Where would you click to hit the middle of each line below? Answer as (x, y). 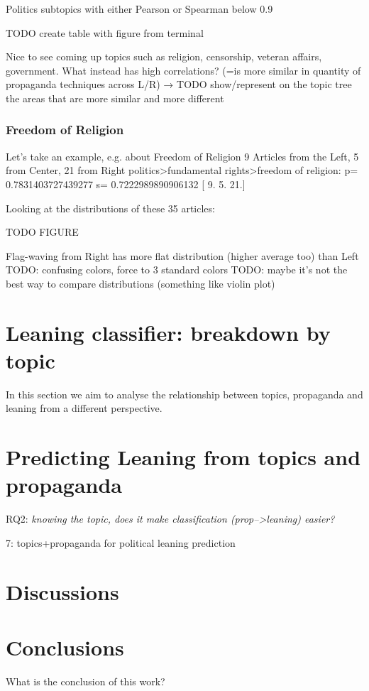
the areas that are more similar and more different (115, 98)
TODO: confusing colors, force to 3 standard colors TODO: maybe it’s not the (177, 270)
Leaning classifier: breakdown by (168, 332)
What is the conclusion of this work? (86, 681)
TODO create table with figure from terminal (105, 32)
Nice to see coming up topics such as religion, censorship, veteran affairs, (164, 56)
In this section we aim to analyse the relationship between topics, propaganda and (184, 394)
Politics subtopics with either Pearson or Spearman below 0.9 (139, 9)
